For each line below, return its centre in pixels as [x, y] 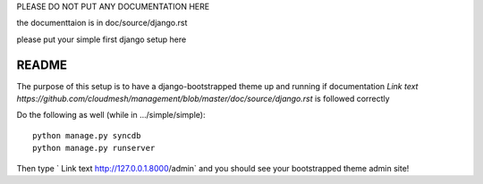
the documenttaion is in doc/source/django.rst [102, 23]
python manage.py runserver [94, 148]
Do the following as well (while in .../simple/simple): [111, 115]
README [42, 65]
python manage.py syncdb [87, 135]
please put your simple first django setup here [102, 39]
